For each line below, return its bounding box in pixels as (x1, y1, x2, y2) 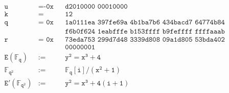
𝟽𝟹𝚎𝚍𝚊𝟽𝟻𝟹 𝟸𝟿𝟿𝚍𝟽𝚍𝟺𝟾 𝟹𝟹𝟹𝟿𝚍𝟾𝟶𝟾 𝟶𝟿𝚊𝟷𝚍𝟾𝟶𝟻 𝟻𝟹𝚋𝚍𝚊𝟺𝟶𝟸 (65, 36, 225, 44)
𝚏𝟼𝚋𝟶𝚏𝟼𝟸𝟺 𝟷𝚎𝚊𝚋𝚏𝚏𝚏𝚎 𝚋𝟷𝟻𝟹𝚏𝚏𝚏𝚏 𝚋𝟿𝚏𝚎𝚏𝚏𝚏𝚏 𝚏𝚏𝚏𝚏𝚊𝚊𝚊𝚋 (65, 28, 225, 36)
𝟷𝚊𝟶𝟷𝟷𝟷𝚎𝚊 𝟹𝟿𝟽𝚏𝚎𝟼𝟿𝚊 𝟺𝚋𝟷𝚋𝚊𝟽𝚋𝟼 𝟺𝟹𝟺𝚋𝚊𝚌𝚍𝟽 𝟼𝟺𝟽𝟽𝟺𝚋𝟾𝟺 (65, 19, 225, 26)
